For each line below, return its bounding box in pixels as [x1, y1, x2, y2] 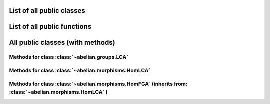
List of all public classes [9, 6, 86, 15]
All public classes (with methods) [9, 38, 115, 47]
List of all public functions [9, 22, 92, 31]
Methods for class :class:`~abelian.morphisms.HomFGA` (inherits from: [9, 80, 188, 87]
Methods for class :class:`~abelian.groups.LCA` [9, 54, 128, 61]
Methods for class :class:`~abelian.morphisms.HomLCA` [9, 67, 151, 74]
